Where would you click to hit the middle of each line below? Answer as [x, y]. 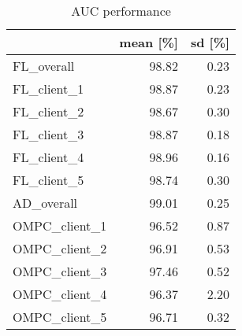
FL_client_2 [48, 111]
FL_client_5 [48, 180]
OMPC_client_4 [60, 294]
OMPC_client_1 [60, 225]
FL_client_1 [48, 89]
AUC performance [121, 11]
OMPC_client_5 [60, 317]
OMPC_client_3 [60, 271]
